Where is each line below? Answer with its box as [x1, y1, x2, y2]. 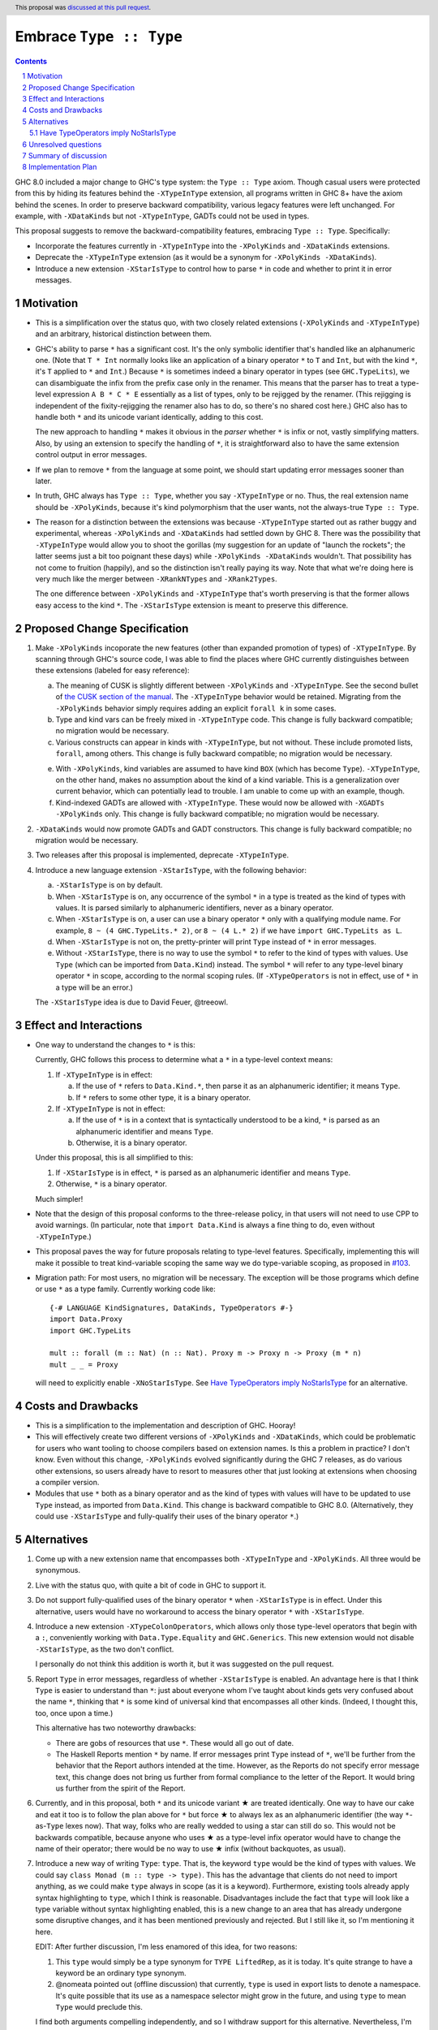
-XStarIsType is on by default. [55, 880, 163, 890]
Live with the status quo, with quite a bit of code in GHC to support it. [35, 1580, 267, 1590]
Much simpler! [35, 1194, 84, 1203]
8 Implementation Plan [22, 162, 97, 172]
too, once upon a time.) [35, 1708, 114, 1717]
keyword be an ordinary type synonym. [55, 1967, 187, 1977]
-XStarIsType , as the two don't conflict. [35, 1644, 174, 1654]
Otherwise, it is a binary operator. [75, 1138, 187, 1148]
